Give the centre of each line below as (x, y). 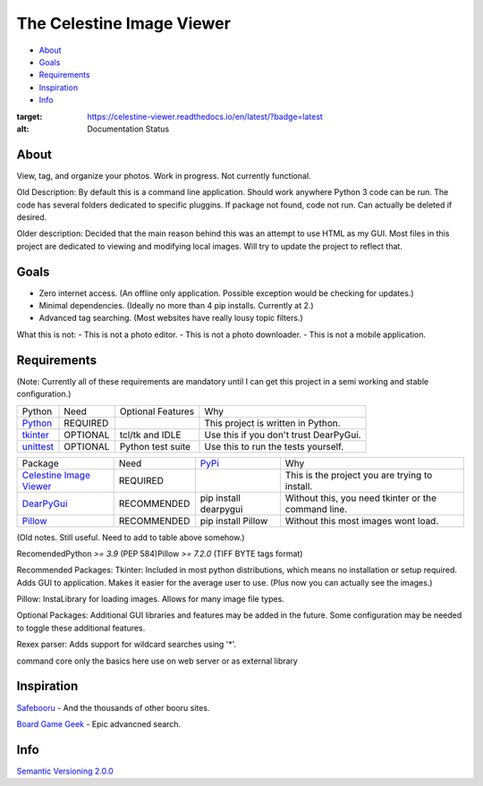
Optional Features (157, 411)
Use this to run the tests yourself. (274, 446)
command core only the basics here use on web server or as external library (157, 661)
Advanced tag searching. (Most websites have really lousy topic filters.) (171, 318)
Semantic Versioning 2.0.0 (65, 771)
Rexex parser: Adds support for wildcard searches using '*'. (127, 645)
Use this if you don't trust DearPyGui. (283, 435)
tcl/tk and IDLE (150, 435)
